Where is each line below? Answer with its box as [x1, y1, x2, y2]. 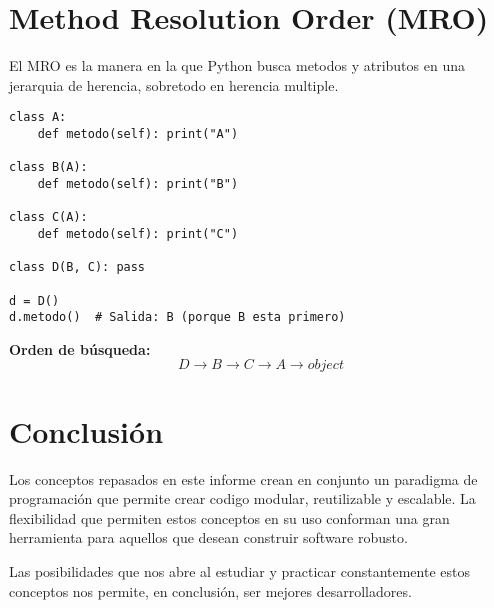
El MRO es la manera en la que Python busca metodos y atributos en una [9, 55, 465, 76]
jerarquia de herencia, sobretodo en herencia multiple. [9, 74, 339, 95]
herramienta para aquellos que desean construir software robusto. [9, 527, 408, 548]
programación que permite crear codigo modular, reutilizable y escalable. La [9, 488, 476, 509]
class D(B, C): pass [9, 260, 146, 275]
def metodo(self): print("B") [37, 176, 239, 191]
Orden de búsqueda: [9, 338, 151, 359]
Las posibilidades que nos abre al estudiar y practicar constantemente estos [9, 560, 470, 581]
